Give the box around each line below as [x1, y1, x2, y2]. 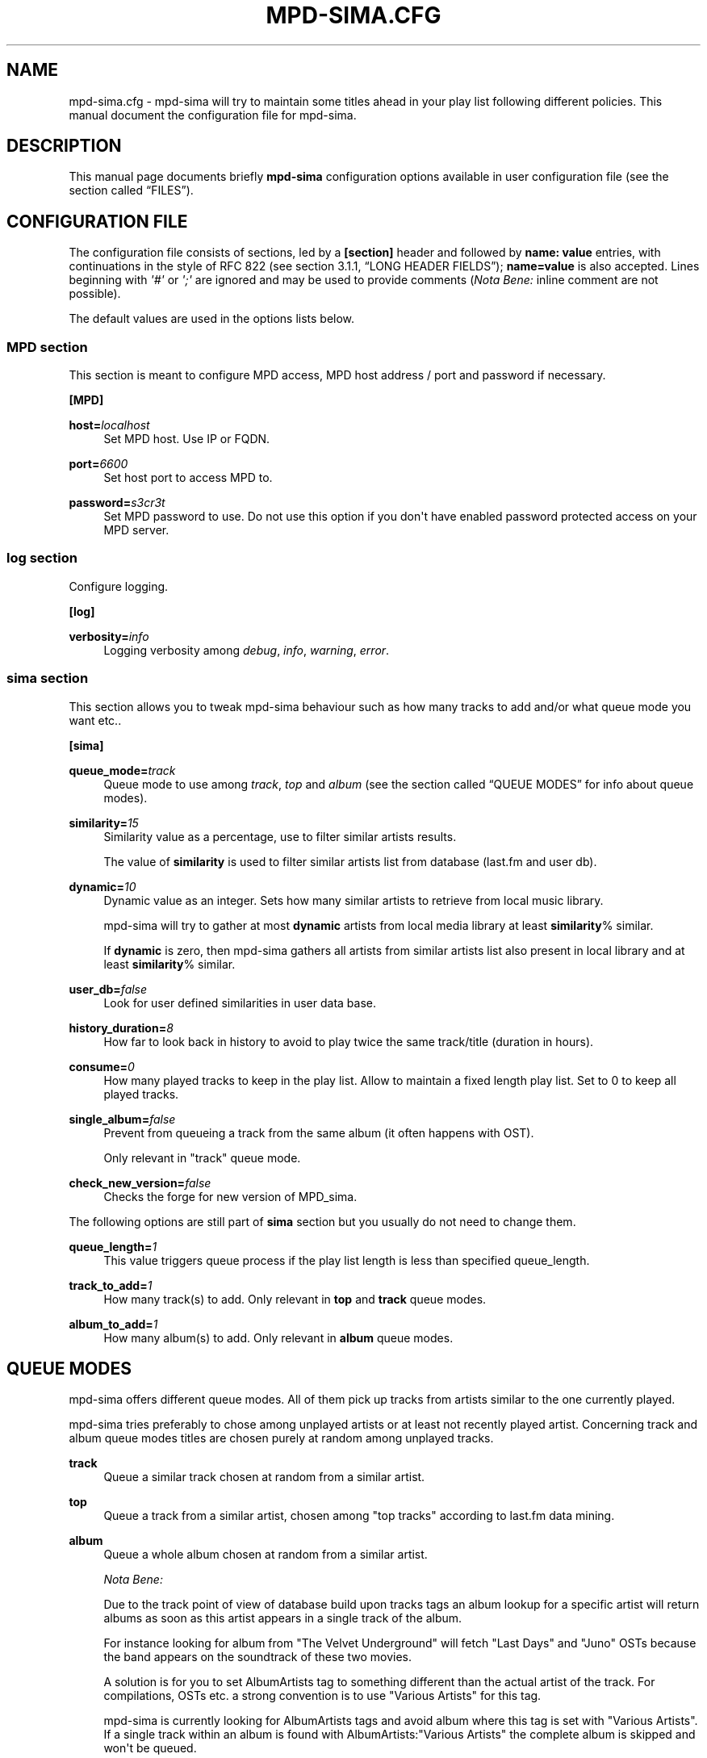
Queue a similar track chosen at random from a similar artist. [103, 1470, 425, 1484]
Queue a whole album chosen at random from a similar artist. [103, 1547, 428, 1562]
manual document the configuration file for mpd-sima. [69, 107, 357, 122]
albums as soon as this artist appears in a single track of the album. [103, 1611, 462, 1626]
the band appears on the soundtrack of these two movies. [103, 1650, 412, 1664]
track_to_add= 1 [69, 1278, 153, 1292]
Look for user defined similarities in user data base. [103, 995, 376, 1010]
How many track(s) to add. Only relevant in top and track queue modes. [103, 1291, 487, 1306]
